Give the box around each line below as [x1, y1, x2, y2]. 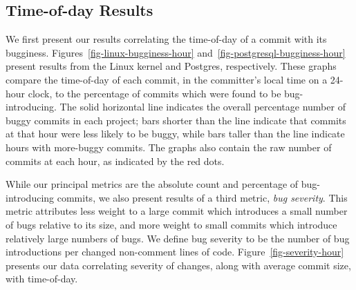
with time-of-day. [6, 271, 78, 286]
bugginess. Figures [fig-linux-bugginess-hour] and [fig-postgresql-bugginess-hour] [6, 45, 346, 59]
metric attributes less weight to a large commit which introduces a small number [6, 204, 348, 218]
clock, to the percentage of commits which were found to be [28, 86, 281, 100]
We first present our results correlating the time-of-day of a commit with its [6, 32, 327, 46]
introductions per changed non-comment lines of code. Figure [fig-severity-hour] [6, 244, 344, 259]
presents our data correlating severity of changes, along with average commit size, [6, 258, 351, 272]
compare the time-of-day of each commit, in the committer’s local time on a [6, 72, 328, 86]
